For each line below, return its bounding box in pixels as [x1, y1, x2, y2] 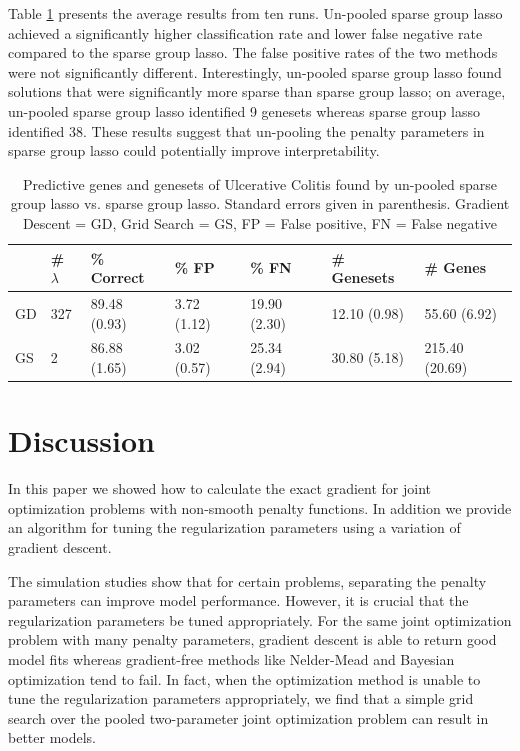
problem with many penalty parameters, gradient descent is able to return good [8, 629, 497, 650]
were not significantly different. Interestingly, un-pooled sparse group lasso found [8, 61, 502, 82]
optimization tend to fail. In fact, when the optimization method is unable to [8, 668, 481, 689]
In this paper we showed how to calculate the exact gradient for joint [8, 478, 431, 499]
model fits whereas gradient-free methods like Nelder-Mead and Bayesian [8, 648, 455, 669]
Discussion [8, 420, 155, 461]
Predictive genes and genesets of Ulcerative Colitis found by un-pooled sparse [22, 173, 498, 194]
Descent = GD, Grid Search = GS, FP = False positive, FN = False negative [22, 212, 498, 233]
